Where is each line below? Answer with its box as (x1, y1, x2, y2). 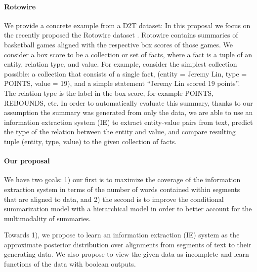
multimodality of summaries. (4, 213, 91, 223)
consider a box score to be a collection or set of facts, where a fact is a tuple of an (4, 49, 253, 59)
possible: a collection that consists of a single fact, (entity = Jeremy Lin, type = (4, 68, 247, 78)
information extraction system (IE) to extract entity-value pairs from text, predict (4, 117, 253, 127)
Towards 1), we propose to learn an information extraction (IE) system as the (4, 230, 240, 240)
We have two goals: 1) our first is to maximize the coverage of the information (4, 174, 241, 185)
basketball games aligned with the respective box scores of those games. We (4, 39, 233, 49)
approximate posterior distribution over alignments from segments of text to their (4, 239, 252, 249)
